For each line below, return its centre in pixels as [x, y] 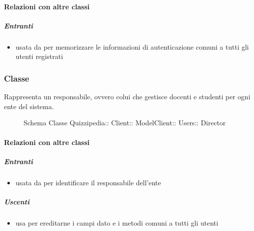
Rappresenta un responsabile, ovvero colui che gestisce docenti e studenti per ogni [127, 97]
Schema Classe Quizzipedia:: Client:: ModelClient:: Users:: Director [125, 123]
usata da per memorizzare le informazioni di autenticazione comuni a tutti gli [132, 46]
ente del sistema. [29, 106]
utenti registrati [39, 56]
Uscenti [17, 201]
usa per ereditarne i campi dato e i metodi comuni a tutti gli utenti [117, 222]
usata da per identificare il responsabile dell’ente [88, 182]
